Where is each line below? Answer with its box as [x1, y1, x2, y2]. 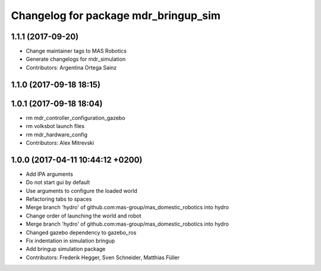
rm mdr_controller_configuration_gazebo [26, 114, 125, 122]
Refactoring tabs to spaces [26, 195, 92, 203]
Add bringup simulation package [26, 245, 106, 253]
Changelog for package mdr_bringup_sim [11, 9, 221, 22]
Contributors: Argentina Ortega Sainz [26, 64, 117, 71]
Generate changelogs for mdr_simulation [26, 55, 126, 63]
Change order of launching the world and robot [26, 212, 142, 219]
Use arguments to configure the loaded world [26, 187, 138, 194]
